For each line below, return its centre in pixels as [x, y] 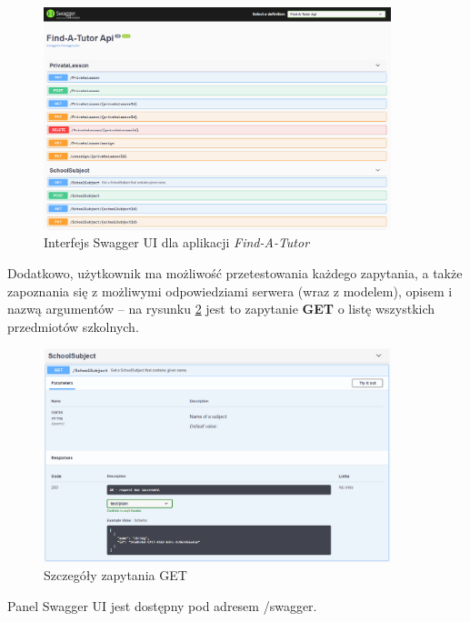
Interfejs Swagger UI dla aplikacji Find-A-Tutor [177, 242]
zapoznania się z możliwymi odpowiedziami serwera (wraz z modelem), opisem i [230, 291]
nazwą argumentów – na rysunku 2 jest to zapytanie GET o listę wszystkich [221, 309]
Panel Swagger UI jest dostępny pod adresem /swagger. [162, 606]
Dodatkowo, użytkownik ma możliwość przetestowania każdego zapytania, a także [235, 273]
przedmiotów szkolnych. [73, 326]
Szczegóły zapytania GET [115, 575]
